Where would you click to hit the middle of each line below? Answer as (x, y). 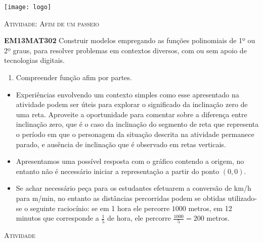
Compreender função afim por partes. (74, 77)
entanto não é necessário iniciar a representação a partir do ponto (118, 171)
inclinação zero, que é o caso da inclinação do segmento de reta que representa (137, 124)
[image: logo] (28, 7)
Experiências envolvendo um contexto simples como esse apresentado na (127, 94)
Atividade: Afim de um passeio (52, 23)
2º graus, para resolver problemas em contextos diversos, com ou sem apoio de (125, 50)
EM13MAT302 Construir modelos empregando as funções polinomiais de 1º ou (130, 40)
